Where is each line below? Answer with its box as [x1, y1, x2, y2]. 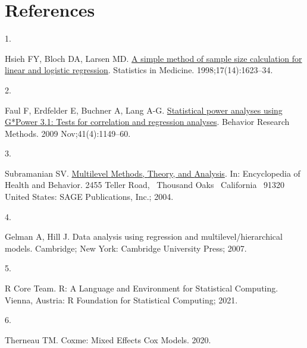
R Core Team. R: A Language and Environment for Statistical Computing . [5, 282, 278, 294]
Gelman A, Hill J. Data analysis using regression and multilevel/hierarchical [5, 230, 283, 243]
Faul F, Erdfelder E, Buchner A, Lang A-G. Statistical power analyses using [5, 104, 283, 116]
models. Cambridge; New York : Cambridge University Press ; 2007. [5, 242, 247, 254]
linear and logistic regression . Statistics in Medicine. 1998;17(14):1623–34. [5, 64, 273, 76]
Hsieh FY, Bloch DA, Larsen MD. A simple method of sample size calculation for [5, 52, 302, 64]
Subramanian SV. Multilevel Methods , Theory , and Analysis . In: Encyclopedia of [5, 167, 300, 179]
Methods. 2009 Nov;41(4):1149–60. [5, 127, 131, 139]
